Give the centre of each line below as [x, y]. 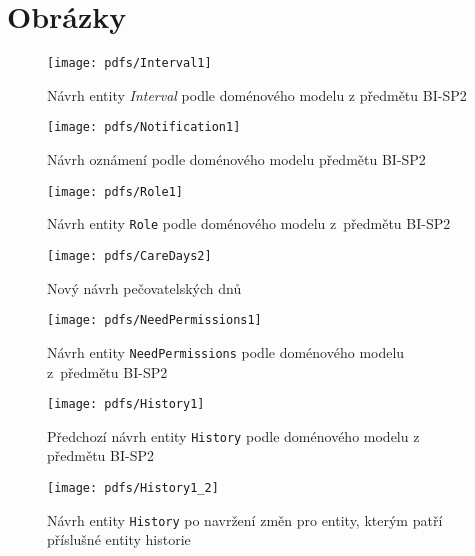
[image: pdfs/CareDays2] [129, 255]
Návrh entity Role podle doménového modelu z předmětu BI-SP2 [249, 223]
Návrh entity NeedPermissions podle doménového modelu [226, 351]
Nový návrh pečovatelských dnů [144, 287]
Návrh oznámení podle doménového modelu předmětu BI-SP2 [236, 159]
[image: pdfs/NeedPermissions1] [154, 320]
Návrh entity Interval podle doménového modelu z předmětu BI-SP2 [257, 94]
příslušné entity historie [119, 539]
